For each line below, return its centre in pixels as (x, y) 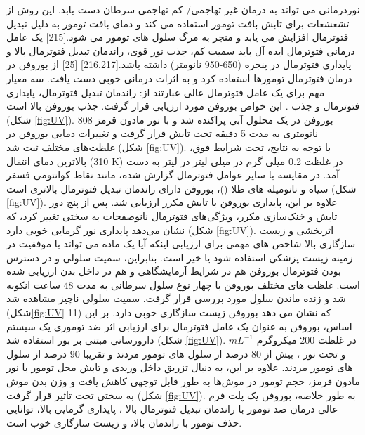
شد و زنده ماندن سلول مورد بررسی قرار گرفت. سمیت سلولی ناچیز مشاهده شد (176, 298)
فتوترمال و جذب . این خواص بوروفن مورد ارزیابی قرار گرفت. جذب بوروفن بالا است (183, 106)
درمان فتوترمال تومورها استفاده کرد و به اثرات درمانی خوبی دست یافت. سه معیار (179, 78)
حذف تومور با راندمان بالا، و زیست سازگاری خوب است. (124, 422)
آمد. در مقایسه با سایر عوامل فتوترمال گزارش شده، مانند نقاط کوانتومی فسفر (173, 175)
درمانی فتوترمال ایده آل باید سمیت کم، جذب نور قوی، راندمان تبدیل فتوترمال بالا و (181, 50)
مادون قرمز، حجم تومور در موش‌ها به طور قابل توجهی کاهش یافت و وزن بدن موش (183, 381)
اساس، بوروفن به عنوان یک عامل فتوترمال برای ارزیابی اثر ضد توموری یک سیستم (179, 326)
